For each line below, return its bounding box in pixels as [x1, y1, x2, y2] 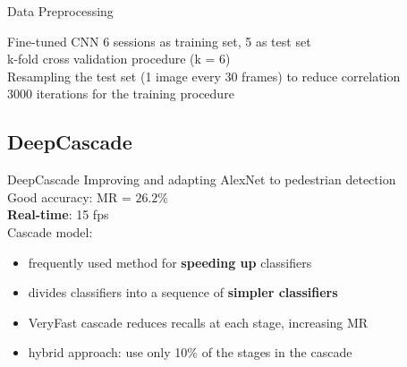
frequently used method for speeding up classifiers [28, 252, 312, 271]
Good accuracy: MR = [7, 187, 131, 206]
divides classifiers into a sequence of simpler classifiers [28, 283, 338, 302]
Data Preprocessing [7, 2, 114, 20]
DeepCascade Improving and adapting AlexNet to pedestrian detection [7, 170, 396, 189]
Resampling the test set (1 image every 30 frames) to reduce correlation [7, 66, 401, 85]
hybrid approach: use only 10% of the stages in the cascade [28, 343, 352, 362]
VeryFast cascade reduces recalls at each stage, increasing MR [28, 312, 369, 331]
